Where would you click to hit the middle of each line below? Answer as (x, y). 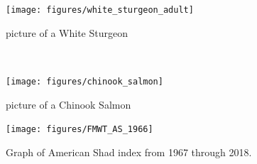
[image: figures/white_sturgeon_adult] (100, 10)
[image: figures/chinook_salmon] (84, 81)
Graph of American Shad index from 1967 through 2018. (129, 152)
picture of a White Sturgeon (67, 32)
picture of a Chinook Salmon (69, 104)
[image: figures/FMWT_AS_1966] (80, 130)
